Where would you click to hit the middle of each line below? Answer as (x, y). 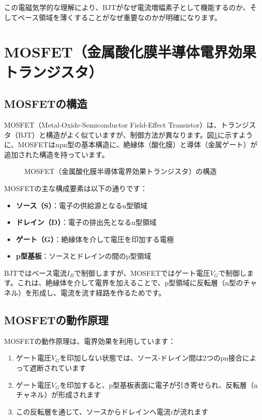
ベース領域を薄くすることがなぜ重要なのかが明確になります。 (120, 17)
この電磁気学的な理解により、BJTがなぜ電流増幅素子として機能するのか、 (127, 7)
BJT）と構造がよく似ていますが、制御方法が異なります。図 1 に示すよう (135, 134)
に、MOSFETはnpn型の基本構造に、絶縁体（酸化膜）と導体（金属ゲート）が (131, 144)
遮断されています (58, 368)
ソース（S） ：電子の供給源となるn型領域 (82, 205)
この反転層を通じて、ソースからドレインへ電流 (93, 411)
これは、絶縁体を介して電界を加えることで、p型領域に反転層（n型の (130, 283)
